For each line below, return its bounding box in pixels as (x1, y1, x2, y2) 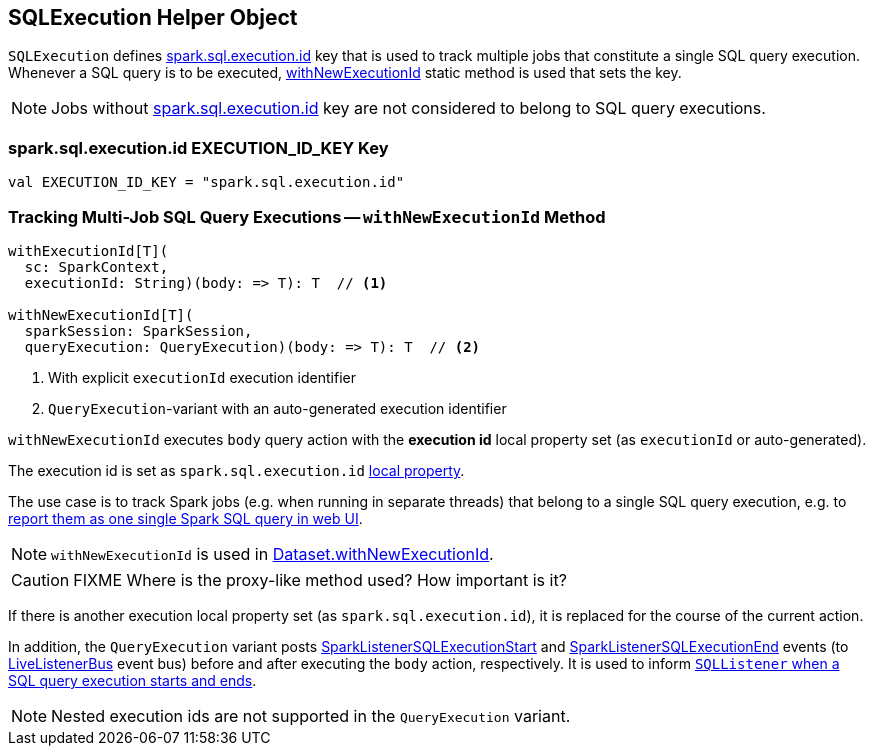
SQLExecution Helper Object (8, 5, 298, 30)
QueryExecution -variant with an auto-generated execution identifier (48, 399, 507, 417)
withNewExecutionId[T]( (8, 306, 194, 323)
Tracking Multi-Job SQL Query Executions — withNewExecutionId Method (8, 206, 606, 227)
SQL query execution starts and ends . (8, 671, 257, 689)
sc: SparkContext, (24, 258, 169, 275)
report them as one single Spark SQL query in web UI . (8, 509, 363, 527)
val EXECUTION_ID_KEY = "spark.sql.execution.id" (8, 174, 405, 191)
